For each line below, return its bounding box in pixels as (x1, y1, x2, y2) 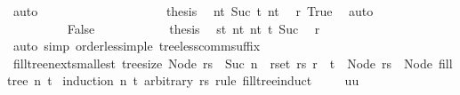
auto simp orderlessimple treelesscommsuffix (12, 36, 261, 55)
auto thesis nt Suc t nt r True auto (12, 2, 374, 20)
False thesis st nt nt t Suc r (67, 19, 320, 37)
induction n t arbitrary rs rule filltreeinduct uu (62, 71, 359, 90)
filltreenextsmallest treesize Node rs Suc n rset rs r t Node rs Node (12, 53, 432, 72)
